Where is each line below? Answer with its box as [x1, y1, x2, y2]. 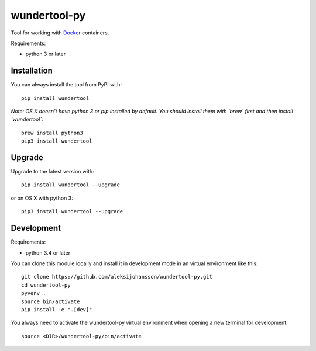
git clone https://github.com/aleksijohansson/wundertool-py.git [21, 273, 213, 280]
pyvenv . [21, 290, 46, 297]
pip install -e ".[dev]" [21, 306, 92, 312]
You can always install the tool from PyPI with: [11, 81, 122, 88]
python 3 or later [25, 50, 66, 58]
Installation [11, 66, 53, 76]
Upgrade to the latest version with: [11, 168, 95, 175]
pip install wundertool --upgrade [21, 182, 120, 188]
